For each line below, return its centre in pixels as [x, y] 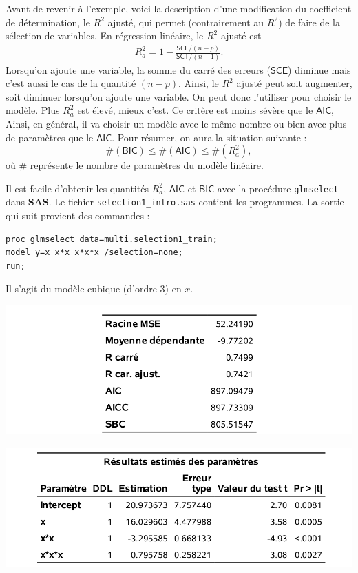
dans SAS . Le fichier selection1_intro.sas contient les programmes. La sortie [175, 202]
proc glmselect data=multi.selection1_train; [112, 239]
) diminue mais [319, 69]
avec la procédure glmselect [278, 188]
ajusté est [241, 36]
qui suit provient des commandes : [78, 215]
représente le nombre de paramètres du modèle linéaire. [147, 165]
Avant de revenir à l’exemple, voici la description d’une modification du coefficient [179, 8]
